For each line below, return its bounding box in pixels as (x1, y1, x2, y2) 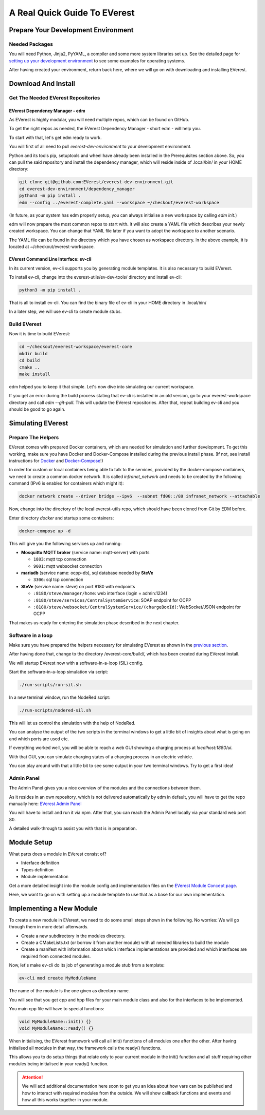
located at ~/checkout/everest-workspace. (9, 244, 95, 250)
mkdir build (19, 351, 48, 356)
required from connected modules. (21, 953, 91, 959)
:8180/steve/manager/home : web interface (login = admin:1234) (33, 590, 168, 596)
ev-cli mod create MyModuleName (19, 975, 97, 981)
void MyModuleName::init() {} (19, 1019, 91, 1024)
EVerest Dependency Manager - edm (9, 108, 86, 114)
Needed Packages (9, 40, 53, 47)
